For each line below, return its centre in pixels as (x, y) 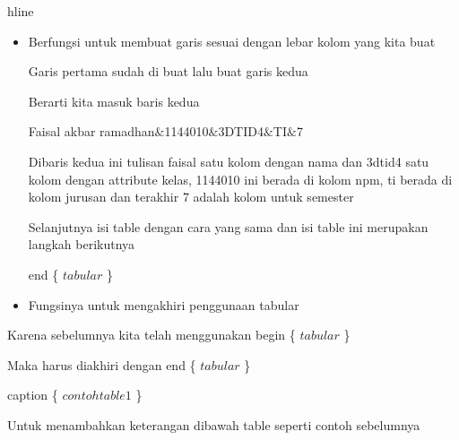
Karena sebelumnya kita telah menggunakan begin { (152, 335)
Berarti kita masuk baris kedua (114, 101)
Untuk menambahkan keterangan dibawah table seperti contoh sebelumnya (214, 424)
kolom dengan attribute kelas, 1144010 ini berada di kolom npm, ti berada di (240, 179)
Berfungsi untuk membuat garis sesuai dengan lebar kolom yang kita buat (232, 41)
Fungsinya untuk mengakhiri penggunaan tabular (164, 304)
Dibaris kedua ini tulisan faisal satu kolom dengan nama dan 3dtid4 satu (229, 161)
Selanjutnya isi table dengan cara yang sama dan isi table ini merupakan (228, 226)
